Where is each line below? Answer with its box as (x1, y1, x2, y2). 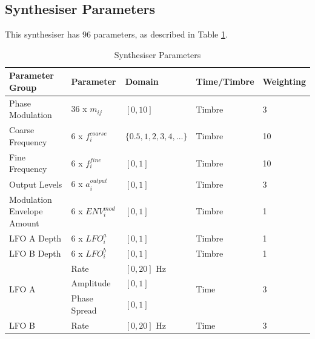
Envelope (9, 205, 43, 217)
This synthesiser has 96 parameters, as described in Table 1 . (5, 28, 228, 41)
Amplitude (71, 277, 111, 289)
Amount (9, 217, 39, 229)
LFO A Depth (9, 231, 62, 244)
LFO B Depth (9, 246, 61, 259)
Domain (125, 75, 159, 88)
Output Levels (9, 177, 62, 190)
